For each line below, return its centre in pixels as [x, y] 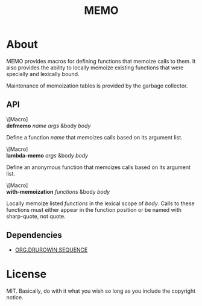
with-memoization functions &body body [58, 191]
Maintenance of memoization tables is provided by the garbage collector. [97, 86]
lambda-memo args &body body [47, 155]
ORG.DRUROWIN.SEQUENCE [51, 250]
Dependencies [34, 235]
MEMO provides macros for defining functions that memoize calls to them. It [101, 61]
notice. [15, 297]
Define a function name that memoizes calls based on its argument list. [94, 137]
